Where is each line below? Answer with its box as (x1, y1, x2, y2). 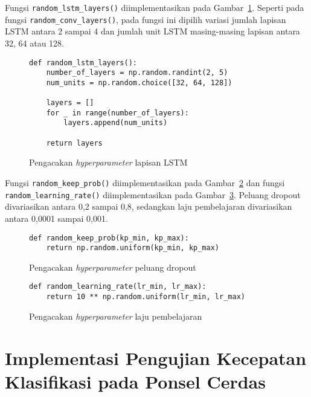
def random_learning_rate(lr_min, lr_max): (29, 282, 207, 291)
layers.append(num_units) (63, 118, 168, 127)
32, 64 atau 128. (5, 36, 64, 49)
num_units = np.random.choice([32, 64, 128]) (46, 78, 232, 87)
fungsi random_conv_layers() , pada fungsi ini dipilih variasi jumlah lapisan (5, 13, 286, 25)
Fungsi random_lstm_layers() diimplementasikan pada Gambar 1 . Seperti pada (5, 1, 304, 13)
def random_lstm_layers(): (29, 58, 137, 67)
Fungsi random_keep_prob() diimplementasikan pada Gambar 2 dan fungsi (5, 176, 285, 189)
